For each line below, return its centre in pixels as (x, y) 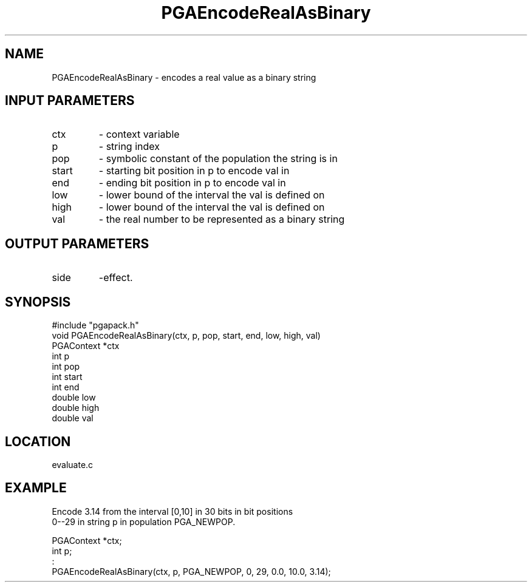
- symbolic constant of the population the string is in (218, 159)
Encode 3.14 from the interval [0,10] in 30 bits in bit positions (172, 511)
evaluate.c (73, 464)
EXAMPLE (36, 488)
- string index (129, 147)
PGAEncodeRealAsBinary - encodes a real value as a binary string (184, 77)
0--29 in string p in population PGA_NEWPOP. (144, 521)
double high (76, 408)
